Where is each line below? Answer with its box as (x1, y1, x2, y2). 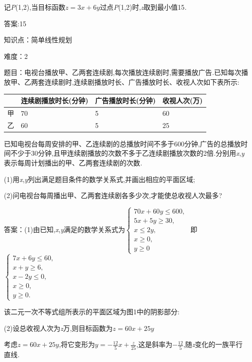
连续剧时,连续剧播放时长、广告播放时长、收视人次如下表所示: (44, 76, 239, 87)
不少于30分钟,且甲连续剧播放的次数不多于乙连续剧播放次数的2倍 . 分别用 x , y (10, 148, 245, 158)
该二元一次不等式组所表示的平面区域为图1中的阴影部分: (4, 307, 180, 317)
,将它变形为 (59, 339, 95, 349)
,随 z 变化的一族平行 (183, 339, 243, 349)
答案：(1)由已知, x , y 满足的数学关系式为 (4, 224, 126, 235)
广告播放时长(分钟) (95, 95, 156, 106)
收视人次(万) (162, 95, 203, 106)
